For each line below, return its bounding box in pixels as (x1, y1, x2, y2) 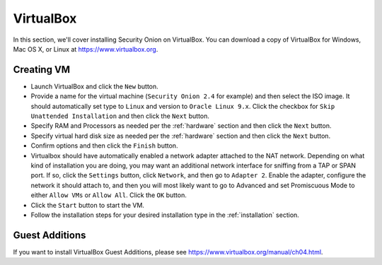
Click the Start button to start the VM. (30, 201, 145, 209)
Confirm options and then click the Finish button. (30, 141, 178, 150)
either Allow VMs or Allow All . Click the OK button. (30, 191, 187, 199)
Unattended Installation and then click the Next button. (30, 112, 210, 120)
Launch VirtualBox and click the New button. (30, 82, 158, 90)
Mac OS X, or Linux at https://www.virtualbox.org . (13, 45, 158, 53)
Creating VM (13, 64, 71, 76)
